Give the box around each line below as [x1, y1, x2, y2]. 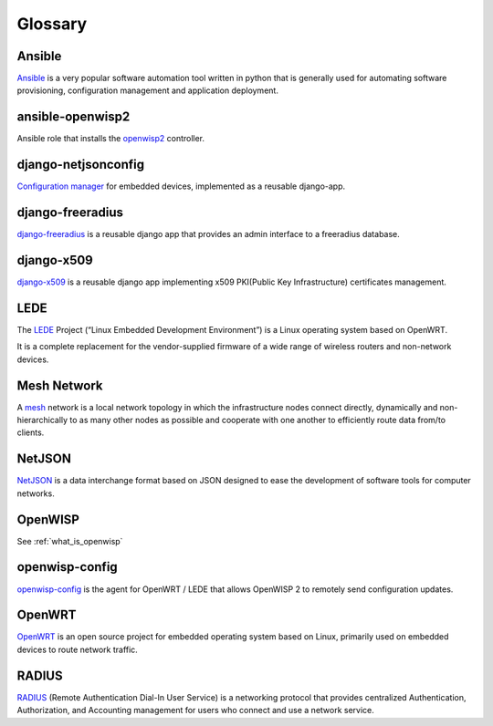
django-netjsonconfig [16, 157, 145, 172]
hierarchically [16, 415, 68, 426]
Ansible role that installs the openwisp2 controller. [16, 133, 205, 144]
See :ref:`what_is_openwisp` [16, 535, 123, 546]
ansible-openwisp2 [16, 109, 131, 125]
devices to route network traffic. [16, 644, 139, 655]
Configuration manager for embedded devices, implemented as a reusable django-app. [16, 181, 346, 192]
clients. [16, 427, 45, 438]
